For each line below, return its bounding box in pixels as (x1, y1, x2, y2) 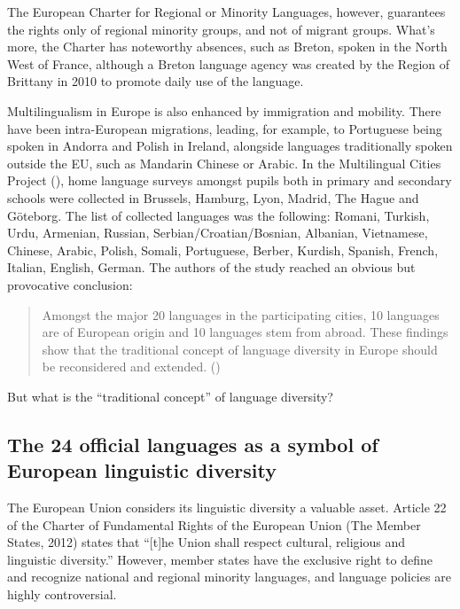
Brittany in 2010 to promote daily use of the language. (7, 72, 304, 90)
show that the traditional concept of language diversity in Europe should (42, 340, 438, 358)
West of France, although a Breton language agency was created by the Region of (7, 54, 449, 73)
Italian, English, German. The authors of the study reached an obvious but (7, 258, 416, 277)
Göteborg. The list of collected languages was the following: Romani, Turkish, (7, 206, 430, 224)
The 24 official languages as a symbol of (7, 430, 378, 457)
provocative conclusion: (7, 275, 133, 293)
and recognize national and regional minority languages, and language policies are (7, 567, 451, 586)
